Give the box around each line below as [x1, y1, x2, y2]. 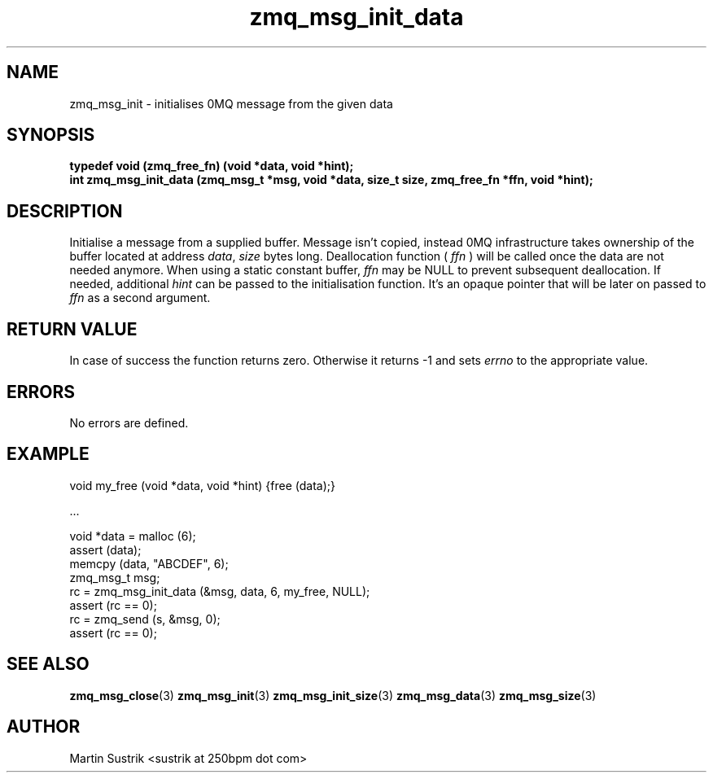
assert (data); [69, 542, 142, 557]
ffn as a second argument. [69, 291, 211, 305]
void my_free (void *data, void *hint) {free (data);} [69, 478, 335, 492]
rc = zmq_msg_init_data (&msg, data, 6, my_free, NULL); [69, 584, 370, 598]
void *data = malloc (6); [69, 528, 196, 543]
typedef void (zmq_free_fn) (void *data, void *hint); [69, 159, 354, 173]
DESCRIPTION [7, 200, 123, 221]
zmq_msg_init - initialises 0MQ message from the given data [69, 96, 393, 111]
